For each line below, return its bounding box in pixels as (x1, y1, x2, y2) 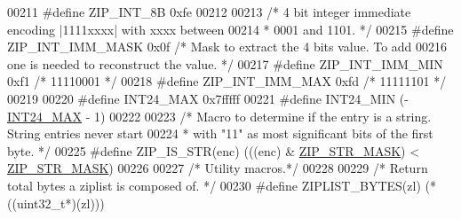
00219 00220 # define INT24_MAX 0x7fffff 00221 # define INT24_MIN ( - (7, 89, 409, 107)
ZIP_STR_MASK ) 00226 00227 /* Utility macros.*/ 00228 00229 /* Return (7, 159, 428, 177)
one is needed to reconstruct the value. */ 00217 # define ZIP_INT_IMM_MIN (7, 54, 443, 73)
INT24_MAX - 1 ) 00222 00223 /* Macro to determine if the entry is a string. (7, 106, 432, 125)
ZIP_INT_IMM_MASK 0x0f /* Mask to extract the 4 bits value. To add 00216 (7, 37, 448, 56)
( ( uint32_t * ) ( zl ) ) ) (7, 193, 105, 212)
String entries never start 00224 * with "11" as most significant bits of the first (7, 124, 433, 143)
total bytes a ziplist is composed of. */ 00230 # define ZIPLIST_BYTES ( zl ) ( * (7, 176, 436, 194)
